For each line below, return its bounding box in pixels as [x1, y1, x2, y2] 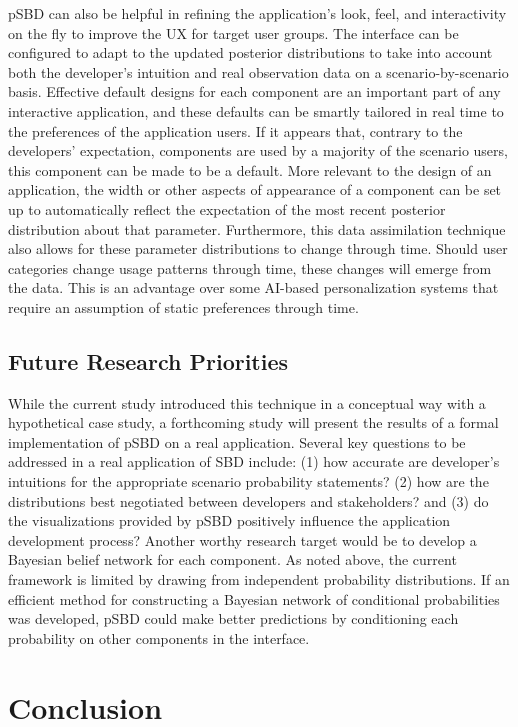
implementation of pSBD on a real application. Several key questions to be [8, 431, 466, 452]
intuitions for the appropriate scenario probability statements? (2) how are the [8, 471, 489, 492]
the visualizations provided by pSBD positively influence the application [8, 510, 451, 531]
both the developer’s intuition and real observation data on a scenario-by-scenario [8, 61, 509, 82]
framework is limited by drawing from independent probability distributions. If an [8, 569, 510, 590]
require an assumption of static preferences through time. [8, 296, 359, 317]
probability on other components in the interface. [8, 627, 310, 648]
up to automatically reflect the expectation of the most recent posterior [8, 198, 446, 219]
